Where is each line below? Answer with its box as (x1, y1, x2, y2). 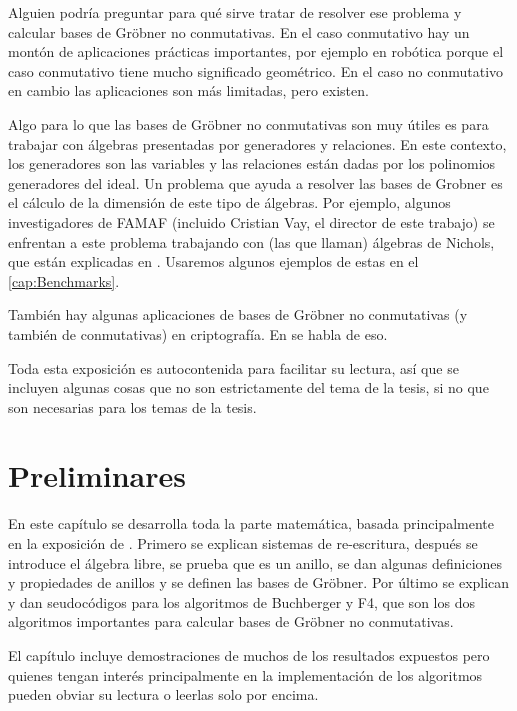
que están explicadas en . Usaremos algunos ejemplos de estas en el (8, 251, 419, 272)
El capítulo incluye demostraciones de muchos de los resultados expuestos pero (8, 644, 490, 665)
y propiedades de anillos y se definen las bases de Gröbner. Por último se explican (8, 572, 510, 593)
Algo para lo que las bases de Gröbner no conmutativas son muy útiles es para (8, 113, 489, 134)
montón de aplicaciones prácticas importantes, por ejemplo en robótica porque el (8, 41, 504, 62)
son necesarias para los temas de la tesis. (8, 396, 257, 417)
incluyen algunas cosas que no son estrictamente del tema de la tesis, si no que (8, 377, 489, 398)
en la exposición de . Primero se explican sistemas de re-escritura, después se (8, 533, 478, 553)
